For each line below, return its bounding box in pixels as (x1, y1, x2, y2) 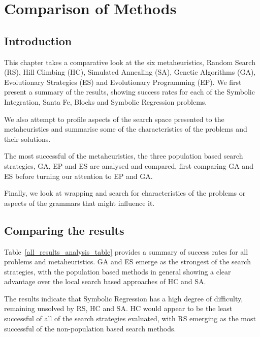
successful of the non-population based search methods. (4, 323, 176, 333)
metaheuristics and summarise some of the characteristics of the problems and (4, 124, 247, 134)
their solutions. (4, 133, 51, 144)
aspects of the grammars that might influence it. (4, 197, 155, 208)
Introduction (4, 33, 72, 48)
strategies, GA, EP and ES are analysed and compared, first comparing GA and (4, 160, 253, 171)
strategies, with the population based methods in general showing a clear (4, 266, 231, 277)
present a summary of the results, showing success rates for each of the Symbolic (4, 86, 255, 97)
